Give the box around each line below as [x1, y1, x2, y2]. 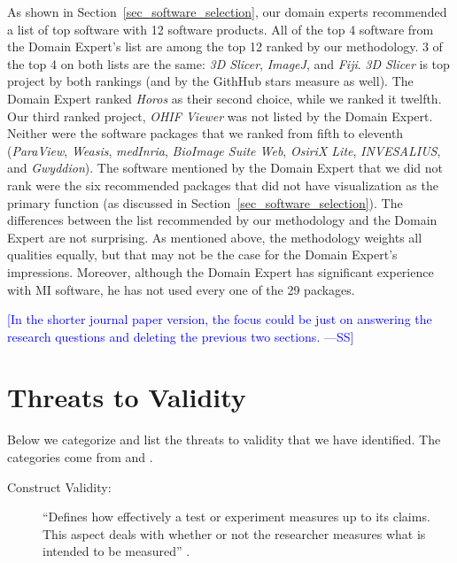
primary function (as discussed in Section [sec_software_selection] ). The [7, 193, 403, 212]
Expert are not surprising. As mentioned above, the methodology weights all [7, 228, 422, 246]
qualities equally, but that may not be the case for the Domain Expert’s [7, 245, 398, 264]
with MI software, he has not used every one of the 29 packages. [7, 280, 355, 298]
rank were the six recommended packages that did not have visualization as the [7, 175, 438, 194]
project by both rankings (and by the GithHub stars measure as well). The [7, 72, 414, 90]
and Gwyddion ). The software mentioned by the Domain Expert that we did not [7, 158, 444, 177]
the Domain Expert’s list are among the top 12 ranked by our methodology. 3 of [7, 37, 443, 56]
